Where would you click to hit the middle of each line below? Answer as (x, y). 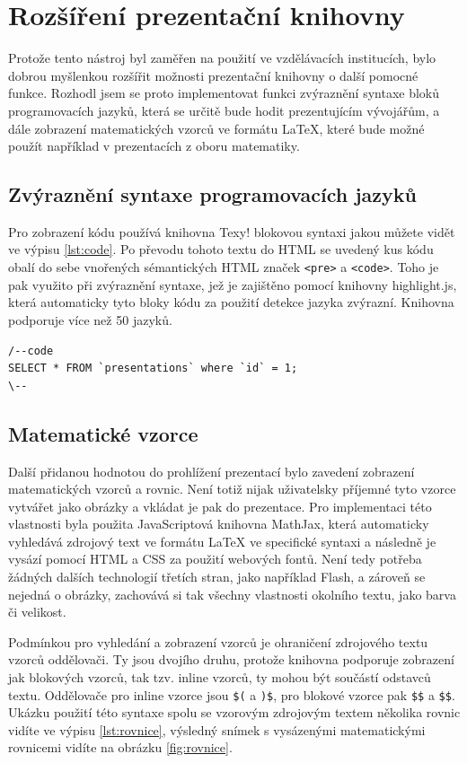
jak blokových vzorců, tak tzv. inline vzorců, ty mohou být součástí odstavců (220, 677)
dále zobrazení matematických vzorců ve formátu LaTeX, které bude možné (216, 128)
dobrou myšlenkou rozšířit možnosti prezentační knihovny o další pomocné (213, 75)
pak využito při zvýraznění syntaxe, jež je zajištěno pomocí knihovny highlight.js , (233, 284)
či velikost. (37, 612)
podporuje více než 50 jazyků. (90, 319)
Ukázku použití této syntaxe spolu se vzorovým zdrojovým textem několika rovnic (234, 712)
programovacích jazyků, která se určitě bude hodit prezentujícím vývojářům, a (224, 110)
